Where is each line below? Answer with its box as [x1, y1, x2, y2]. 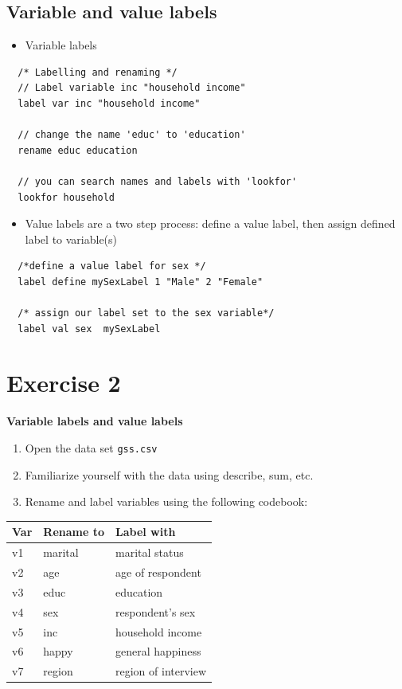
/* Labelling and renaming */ [18, 66, 178, 78]
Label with [115, 523, 176, 540]
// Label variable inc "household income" [18, 82, 246, 94]
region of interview [115, 663, 207, 679]
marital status [115, 544, 184, 561]
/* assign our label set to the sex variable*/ [18, 307, 275, 319]
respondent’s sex [115, 603, 196, 620]
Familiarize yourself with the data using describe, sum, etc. [25, 466, 314, 483]
